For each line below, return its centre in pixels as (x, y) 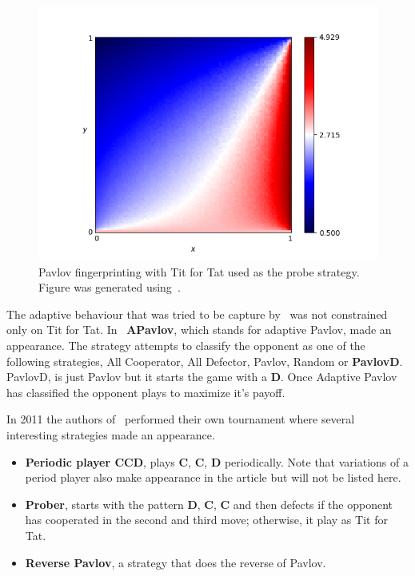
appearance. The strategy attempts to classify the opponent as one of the (186, 345)
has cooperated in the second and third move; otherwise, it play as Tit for (206, 520)
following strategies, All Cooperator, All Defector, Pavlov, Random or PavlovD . (205, 361)
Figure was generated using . (110, 287)
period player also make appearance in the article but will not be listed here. (213, 477)
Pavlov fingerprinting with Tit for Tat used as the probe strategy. (199, 271)
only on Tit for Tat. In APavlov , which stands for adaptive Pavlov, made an (199, 330)
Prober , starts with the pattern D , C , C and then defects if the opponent (209, 504)
